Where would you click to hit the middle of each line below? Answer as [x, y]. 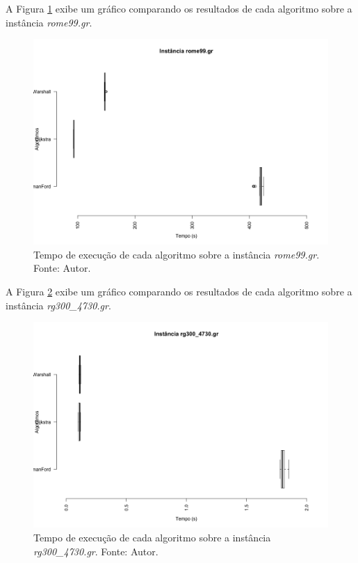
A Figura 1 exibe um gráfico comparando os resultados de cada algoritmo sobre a [179, 8]
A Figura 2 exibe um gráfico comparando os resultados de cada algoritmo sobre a [179, 292]
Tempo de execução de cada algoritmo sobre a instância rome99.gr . [177, 254]
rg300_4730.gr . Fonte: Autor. [96, 551]
